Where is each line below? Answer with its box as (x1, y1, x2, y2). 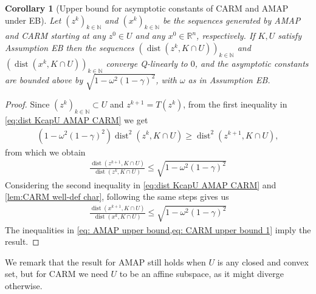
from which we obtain (5, 145, 86, 158)
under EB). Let (5, 13, 61, 26)
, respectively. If (196, 29, 255, 42)
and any (135, 29, 165, 42)
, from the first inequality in (183, 98, 287, 111)
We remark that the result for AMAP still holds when (5, 255, 206, 268)
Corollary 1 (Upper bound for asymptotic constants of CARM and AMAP (5, 2, 289, 14)
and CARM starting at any (5, 29, 106, 42)
